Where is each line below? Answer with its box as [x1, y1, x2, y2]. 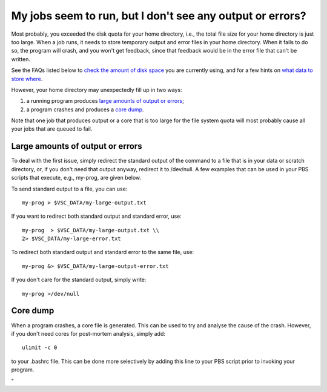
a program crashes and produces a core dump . [26, 106, 145, 113]
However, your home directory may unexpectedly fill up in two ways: [11, 86, 182, 93]
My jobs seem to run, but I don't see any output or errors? [11, 9, 306, 22]
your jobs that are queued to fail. [11, 125, 93, 132]
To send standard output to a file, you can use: [11, 185, 128, 192]
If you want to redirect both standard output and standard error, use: [11, 212, 182, 220]
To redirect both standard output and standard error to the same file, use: [11, 249, 194, 256]
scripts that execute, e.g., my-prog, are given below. [11, 174, 142, 181]
